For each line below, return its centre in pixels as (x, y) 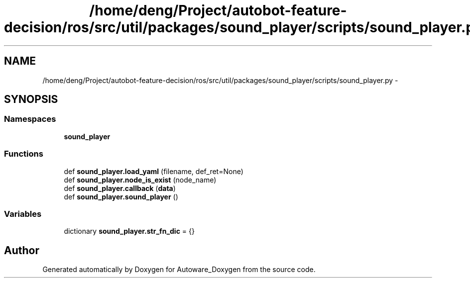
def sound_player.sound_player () (121, 196)
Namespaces (30, 119)
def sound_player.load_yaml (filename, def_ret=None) (154, 171)
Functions (24, 154)
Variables (23, 214)
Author (22, 250)
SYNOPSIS (31, 99)
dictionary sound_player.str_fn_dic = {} (129, 231)
